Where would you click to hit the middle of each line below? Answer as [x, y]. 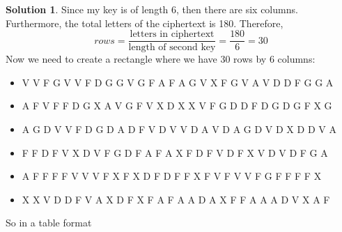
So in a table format [49, 223]
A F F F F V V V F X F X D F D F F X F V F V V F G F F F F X [172, 176]
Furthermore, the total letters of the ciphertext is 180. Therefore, [145, 23]
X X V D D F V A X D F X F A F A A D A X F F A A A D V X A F [176, 199]
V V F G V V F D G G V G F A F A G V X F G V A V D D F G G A [178, 82]
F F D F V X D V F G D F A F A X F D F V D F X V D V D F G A [175, 152]
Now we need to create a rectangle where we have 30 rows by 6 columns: [161, 59]
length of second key [172, 48]
